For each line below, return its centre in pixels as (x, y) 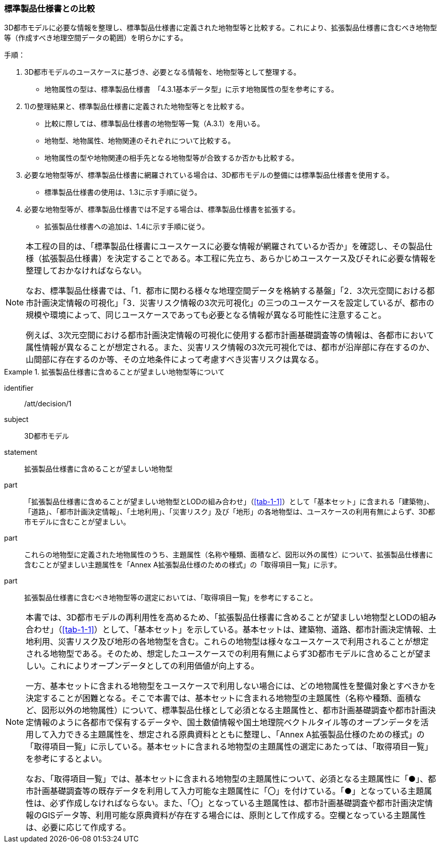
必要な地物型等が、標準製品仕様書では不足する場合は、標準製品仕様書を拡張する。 (162, 209)
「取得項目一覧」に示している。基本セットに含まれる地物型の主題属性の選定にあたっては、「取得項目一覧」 (229, 747)
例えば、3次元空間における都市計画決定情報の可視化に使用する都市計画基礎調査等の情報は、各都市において (230, 335)
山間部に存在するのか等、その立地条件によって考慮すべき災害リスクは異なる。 (175, 360)
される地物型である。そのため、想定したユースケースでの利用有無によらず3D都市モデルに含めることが (220, 654)
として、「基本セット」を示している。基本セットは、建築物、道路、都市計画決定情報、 (265, 630)
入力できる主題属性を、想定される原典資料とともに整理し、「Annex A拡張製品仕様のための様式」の (237, 735)
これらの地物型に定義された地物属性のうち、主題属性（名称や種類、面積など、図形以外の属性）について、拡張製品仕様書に (229, 555)
